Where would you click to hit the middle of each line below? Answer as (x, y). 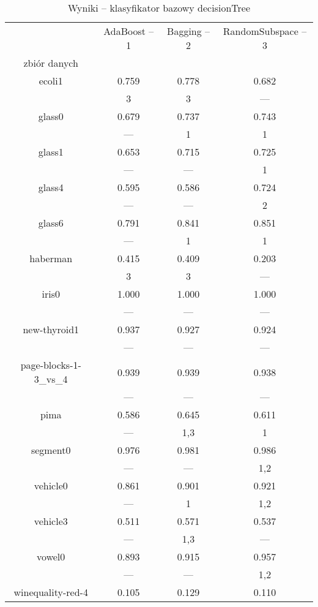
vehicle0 (51, 485)
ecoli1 (51, 81)
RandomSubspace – (265, 31)
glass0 (51, 116)
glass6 (51, 223)
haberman (51, 258)
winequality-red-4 (51, 592)
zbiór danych (51, 63)
